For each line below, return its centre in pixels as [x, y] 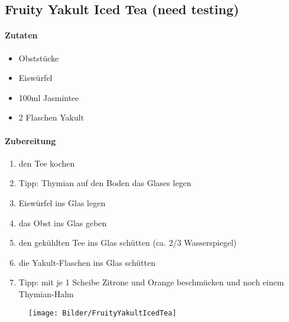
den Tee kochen [47, 163]
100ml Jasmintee [49, 97]
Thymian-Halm [46, 293]
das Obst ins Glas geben [63, 222]
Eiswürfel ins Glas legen [62, 202]
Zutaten [21, 35]
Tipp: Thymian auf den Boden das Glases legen [105, 183]
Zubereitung [30, 140]
